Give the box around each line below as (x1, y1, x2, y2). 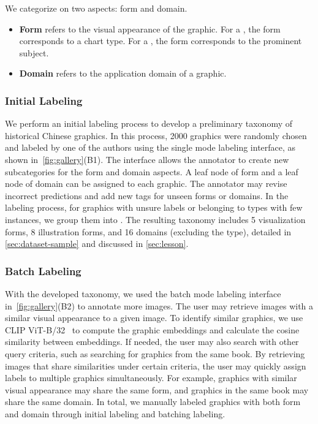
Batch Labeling (5, 263, 81, 278)
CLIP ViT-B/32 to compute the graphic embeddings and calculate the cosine (5, 323, 300, 336)
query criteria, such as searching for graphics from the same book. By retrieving (5, 347, 305, 360)
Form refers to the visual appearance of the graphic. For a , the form (19, 22, 281, 35)
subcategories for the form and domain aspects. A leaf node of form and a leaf (5, 165, 298, 178)
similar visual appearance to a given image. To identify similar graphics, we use (5, 311, 303, 324)
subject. (19, 46, 49, 59)
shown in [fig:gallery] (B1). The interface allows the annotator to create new (5, 153, 289, 165)
